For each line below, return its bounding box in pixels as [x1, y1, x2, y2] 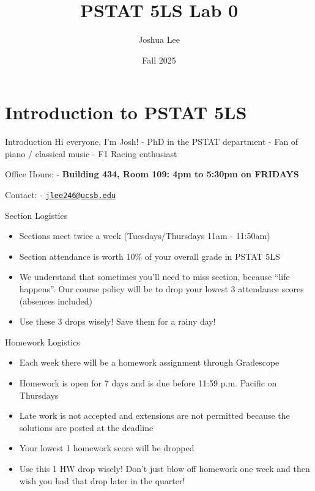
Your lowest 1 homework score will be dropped [19, 441, 195, 454]
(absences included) [19, 294, 92, 307]
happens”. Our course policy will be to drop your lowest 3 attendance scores [19, 282, 304, 295]
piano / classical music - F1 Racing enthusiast [5, 147, 177, 160]
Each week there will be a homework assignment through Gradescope [19, 356, 280, 369]
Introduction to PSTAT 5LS [5, 100, 247, 125]
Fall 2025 [142, 53, 176, 66]
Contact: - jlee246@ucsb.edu [5, 188, 116, 201]
